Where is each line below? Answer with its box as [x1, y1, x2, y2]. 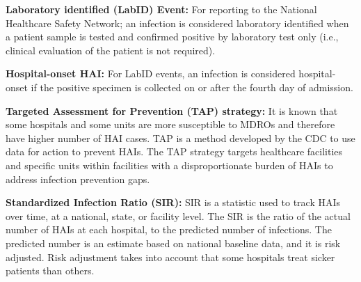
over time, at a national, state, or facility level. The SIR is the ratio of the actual [6, 208, 351, 223]
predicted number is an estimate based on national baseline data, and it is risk [6, 235, 341, 250]
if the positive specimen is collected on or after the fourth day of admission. [31, 79, 353, 94]
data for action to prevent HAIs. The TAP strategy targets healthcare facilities [6, 144, 343, 159]
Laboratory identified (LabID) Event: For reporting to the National [6, 2, 317, 16]
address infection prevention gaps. [6, 171, 150, 186]
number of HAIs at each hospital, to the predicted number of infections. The [6, 222, 332, 237]
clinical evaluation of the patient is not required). [6, 42, 216, 57]
